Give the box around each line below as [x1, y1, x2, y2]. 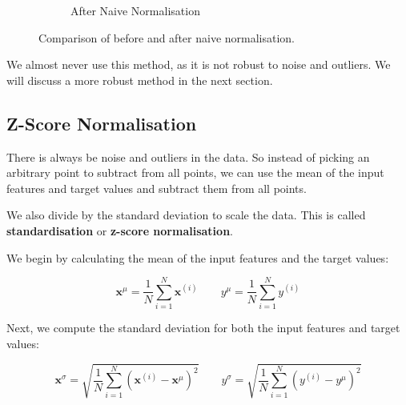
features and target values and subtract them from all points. [6, 179, 307, 196]
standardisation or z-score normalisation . [6, 222, 233, 239]
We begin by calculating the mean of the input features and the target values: [6, 249, 389, 266]
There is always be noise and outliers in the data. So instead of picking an [6, 148, 370, 165]
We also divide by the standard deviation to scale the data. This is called [6, 207, 366, 223]
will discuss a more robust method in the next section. [6, 71, 273, 88]
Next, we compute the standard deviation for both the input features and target [6, 319, 400, 336]
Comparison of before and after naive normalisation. [38, 29, 295, 46]
